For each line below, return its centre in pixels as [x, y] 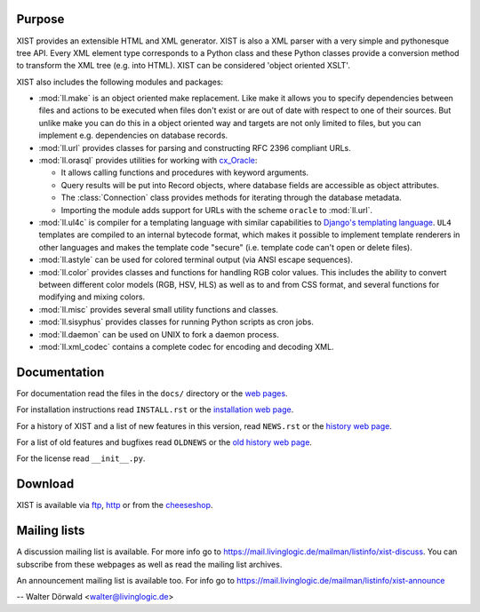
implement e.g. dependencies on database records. [133, 135]
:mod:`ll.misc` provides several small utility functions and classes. [159, 309]
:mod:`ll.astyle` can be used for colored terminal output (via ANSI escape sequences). [196, 260]
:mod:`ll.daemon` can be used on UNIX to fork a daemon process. [159, 334]
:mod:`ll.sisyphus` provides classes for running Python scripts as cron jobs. [176, 322]
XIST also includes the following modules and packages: [120, 82]
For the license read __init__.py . [81, 458]
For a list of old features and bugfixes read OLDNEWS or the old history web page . [164, 442]
